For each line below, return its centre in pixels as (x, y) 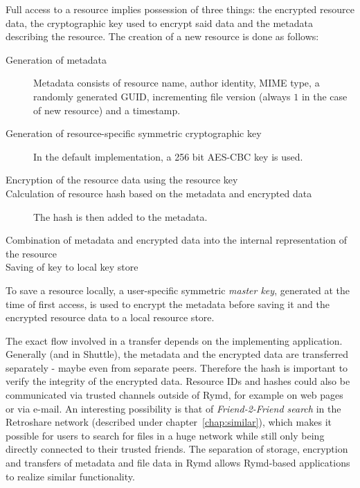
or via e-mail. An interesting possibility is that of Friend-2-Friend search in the (173, 408)
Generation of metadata (56, 59)
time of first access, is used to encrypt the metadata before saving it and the (168, 304)
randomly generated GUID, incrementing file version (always (162, 96)
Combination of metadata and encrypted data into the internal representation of (176, 240)
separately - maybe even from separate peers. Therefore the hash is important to (177, 367)
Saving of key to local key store (72, 267)
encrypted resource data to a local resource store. (110, 317)
